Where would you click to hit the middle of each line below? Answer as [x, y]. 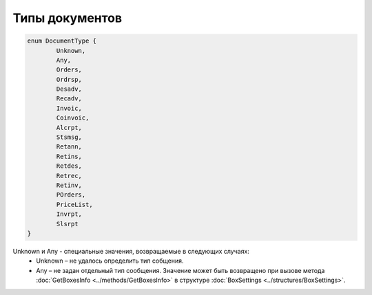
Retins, [69, 156]
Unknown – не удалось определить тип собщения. [110, 261]
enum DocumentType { [62, 41]
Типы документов [68, 18]
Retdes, [69, 166]
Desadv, [69, 89]
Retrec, [69, 176]
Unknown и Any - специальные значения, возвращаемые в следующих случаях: [131, 251]
